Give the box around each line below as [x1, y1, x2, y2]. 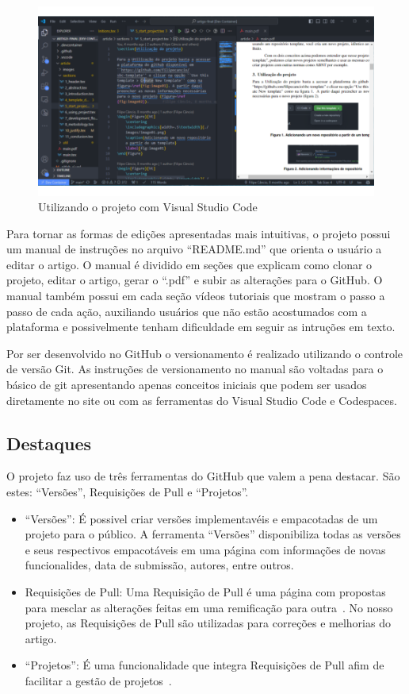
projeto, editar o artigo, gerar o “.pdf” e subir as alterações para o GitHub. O [6, 272, 383, 288]
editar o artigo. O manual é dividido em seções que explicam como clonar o [6, 256, 373, 272]
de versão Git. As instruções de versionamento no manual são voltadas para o [6, 360, 384, 377]
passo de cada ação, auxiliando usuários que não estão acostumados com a [6, 303, 367, 319]
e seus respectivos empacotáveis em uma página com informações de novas [25, 541, 386, 557]
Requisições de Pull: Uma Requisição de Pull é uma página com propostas [25, 583, 386, 600]
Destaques [6, 430, 92, 455]
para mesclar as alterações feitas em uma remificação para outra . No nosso [25, 599, 393, 615]
